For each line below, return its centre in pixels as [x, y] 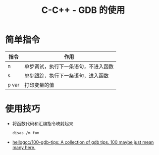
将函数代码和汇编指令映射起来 [43, 123]
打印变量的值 [39, 85]
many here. [24, 147]
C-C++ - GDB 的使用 [83, 10]
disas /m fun [26, 133]
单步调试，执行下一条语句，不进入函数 [69, 66]
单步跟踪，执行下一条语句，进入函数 [67, 76]
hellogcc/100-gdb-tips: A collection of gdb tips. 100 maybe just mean [83, 142]
